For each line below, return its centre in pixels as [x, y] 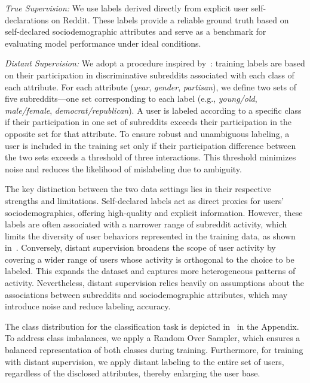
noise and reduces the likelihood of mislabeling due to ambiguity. [123, 168]
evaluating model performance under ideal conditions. [103, 43]
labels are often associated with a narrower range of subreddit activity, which [146, 224]
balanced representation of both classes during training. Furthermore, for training [154, 350]
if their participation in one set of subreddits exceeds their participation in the [148, 122]
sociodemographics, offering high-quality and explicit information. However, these [154, 212]
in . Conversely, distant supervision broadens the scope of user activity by [140, 247]
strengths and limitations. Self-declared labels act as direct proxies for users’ [145, 200]
